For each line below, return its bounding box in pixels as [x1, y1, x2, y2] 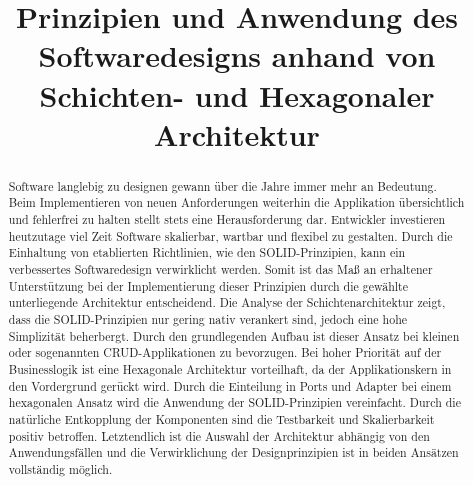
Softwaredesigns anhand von [38, 35, 436, 76]
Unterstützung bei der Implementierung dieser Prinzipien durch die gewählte [8, 277, 408, 294]
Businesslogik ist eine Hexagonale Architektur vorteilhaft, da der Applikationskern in [8, 360, 452, 377]
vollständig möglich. [8, 460, 113, 477]
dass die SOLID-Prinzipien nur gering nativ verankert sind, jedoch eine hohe [8, 310, 408, 327]
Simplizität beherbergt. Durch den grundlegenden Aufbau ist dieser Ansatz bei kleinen [8, 327, 460, 344]
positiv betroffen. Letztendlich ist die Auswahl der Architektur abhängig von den [8, 427, 430, 444]
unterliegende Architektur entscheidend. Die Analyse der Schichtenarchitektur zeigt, [8, 294, 446, 311]
